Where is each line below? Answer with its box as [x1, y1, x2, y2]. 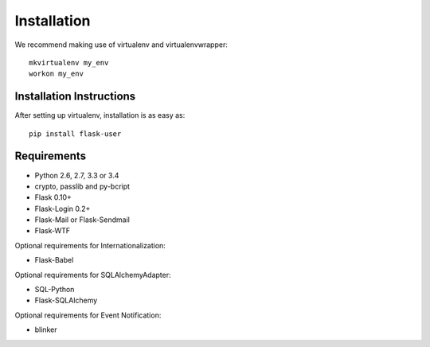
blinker [34, 325, 57, 334]
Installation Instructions [14, 90, 136, 103]
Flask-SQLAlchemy [34, 295, 98, 306]
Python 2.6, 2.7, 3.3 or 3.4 [34, 170, 119, 180]
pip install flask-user [29, 129, 122, 138]
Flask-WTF [34, 226, 71, 236]
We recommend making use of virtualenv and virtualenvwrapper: [14, 40, 229, 49]
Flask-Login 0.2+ [34, 204, 91, 213]
